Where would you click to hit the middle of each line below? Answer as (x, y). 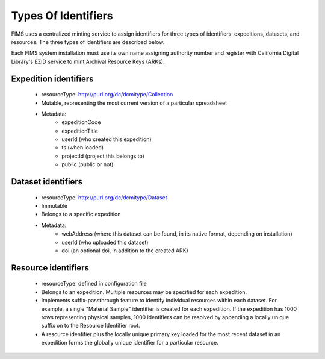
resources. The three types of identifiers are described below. (88, 42)
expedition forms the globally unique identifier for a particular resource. (130, 343)
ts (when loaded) (83, 148)
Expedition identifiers (52, 79)
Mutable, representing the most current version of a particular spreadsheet (134, 103)
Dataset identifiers (47, 182)
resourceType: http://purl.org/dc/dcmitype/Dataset (104, 197)
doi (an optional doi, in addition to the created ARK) (125, 251)
